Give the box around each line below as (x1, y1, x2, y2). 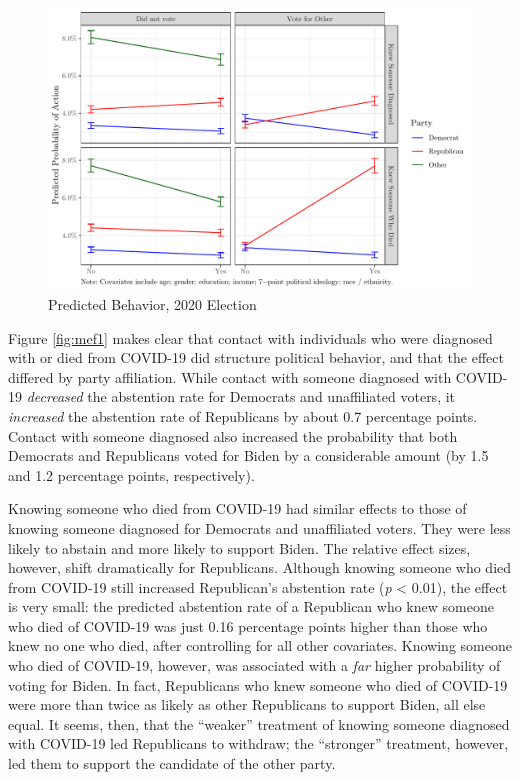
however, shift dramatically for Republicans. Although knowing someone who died (8, 557, 512, 578)
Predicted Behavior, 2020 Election (48, 293, 257, 314)
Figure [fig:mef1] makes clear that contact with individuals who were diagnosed (8, 327, 493, 348)
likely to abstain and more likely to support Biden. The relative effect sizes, (8, 537, 471, 558)
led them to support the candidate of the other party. (8, 753, 336, 774)
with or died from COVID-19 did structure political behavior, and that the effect (8, 347, 504, 368)
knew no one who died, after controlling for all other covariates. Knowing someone (8, 635, 512, 656)
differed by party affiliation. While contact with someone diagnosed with (8, 366, 452, 387)
